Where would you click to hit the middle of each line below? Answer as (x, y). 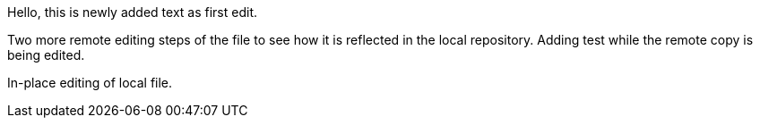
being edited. (46, 55)
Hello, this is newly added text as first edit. (132, 12)
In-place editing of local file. (90, 83)
